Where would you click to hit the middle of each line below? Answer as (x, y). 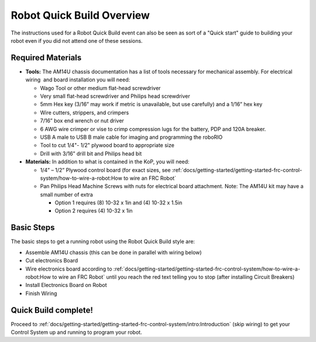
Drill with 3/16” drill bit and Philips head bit (91, 153)
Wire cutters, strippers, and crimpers (85, 112)
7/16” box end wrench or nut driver (82, 121)
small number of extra (66, 194)
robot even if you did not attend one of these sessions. (77, 40)
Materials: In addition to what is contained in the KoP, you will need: (107, 162)
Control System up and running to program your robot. (77, 332)
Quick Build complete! (52, 310)
